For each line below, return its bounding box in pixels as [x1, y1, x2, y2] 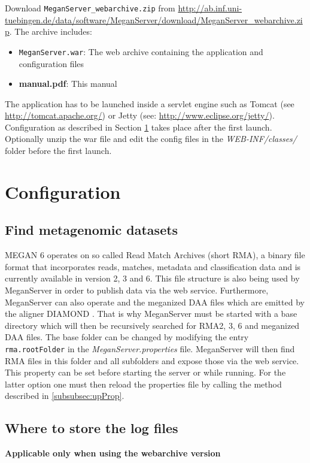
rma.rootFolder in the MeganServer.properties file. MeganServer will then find [5, 342, 295, 355]
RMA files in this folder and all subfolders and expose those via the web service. [5, 354, 299, 367]
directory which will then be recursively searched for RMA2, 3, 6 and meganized [5, 319, 300, 331]
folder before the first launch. [5, 144, 112, 157]
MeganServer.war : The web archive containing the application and [19, 45, 263, 58]
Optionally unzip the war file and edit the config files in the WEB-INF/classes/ [5, 132, 297, 145]
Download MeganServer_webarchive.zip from [5, 2, 175, 14]
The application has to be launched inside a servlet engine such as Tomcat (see [5, 97, 294, 110]
